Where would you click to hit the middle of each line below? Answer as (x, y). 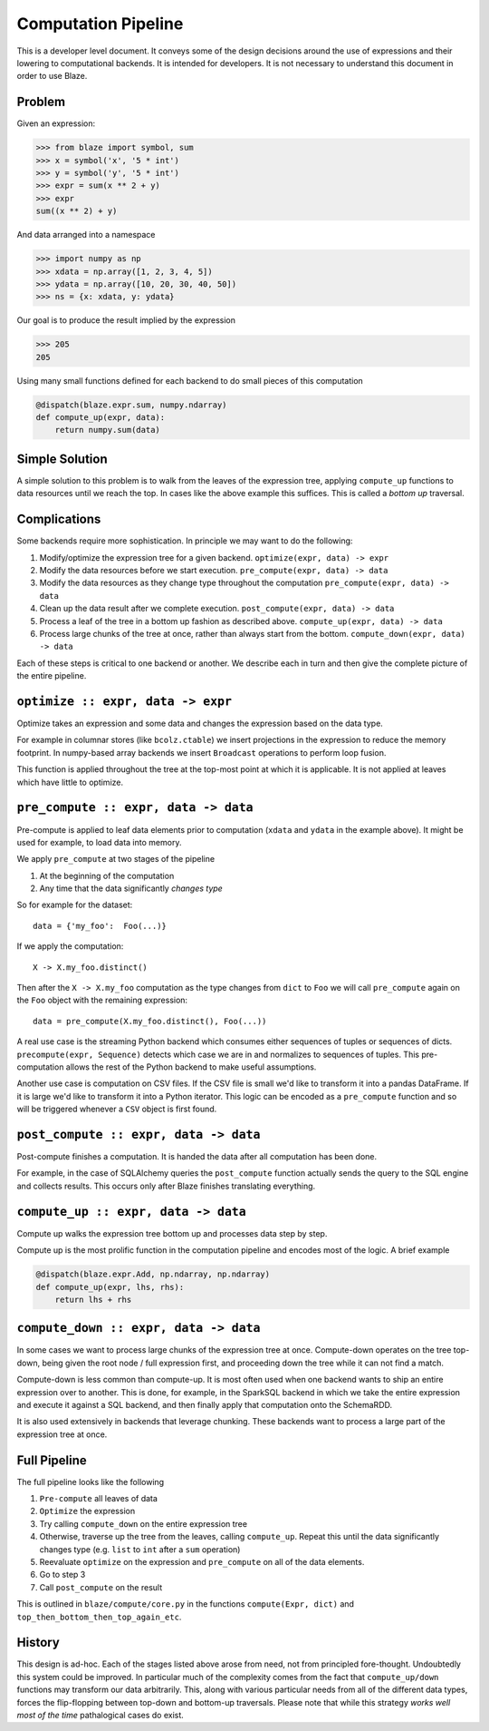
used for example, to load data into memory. (99, 842)
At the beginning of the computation (107, 875)
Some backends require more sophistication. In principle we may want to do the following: (185, 541)
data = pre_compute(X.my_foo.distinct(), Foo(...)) (150, 1021)
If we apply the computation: (70, 946)
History (38, 1643)
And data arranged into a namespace (86, 235)
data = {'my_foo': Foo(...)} (100, 926)
